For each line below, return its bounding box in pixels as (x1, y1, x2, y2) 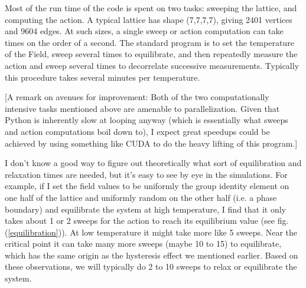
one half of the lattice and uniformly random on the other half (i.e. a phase (5, 191, 277, 203)
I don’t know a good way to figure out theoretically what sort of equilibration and (5, 157, 302, 169)
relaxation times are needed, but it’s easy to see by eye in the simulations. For (5, 168, 288, 180)
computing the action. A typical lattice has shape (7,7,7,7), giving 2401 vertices (5, 13, 292, 25)
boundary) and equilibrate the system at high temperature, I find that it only (5, 203, 286, 215)
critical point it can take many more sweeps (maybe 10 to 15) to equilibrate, (5, 237, 282, 250)
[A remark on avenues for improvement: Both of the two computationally (5, 91, 269, 103)
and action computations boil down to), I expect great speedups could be (5, 125, 270, 137)
